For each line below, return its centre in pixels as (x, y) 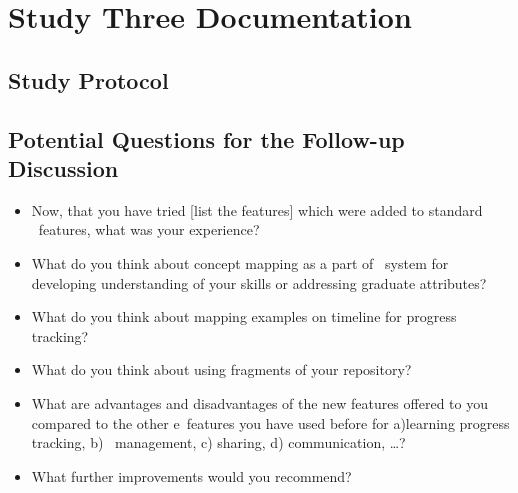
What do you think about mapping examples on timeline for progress (244, 316)
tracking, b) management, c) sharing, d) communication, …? (218, 442)
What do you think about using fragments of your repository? (221, 369)
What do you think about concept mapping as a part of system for (240, 262)
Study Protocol (88, 79)
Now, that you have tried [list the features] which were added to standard (257, 209)
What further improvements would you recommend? (191, 475)
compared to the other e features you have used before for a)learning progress (270, 422)
